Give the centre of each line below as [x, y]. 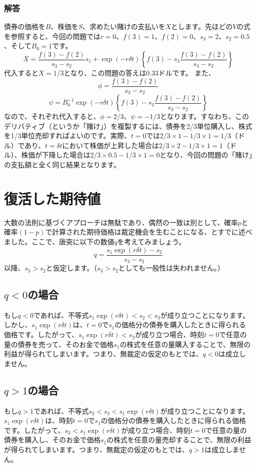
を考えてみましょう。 [151, 241]
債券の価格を [25, 26]
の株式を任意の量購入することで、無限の [185, 344]
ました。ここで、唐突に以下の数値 [59, 241]
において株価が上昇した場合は [110, 145]
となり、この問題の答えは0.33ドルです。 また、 [140, 73]
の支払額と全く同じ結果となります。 [62, 165]
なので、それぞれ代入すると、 [52, 116]
